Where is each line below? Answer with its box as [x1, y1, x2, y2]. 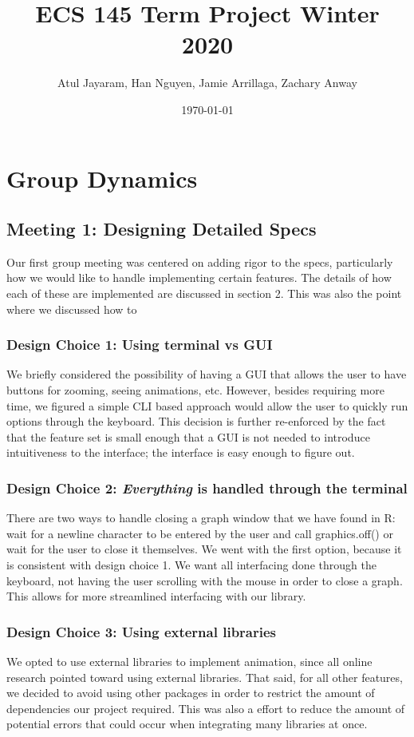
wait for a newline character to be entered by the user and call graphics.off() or [6, 525, 393, 541]
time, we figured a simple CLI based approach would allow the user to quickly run [6, 397, 408, 414]
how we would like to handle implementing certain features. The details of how [6, 269, 392, 286]
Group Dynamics [6, 161, 198, 194]
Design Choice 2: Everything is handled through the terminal [6, 477, 408, 497]
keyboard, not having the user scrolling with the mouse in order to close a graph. [6, 572, 403, 588]
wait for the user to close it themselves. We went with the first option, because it [6, 541, 402, 557]
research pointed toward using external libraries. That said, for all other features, [6, 668, 403, 685]
